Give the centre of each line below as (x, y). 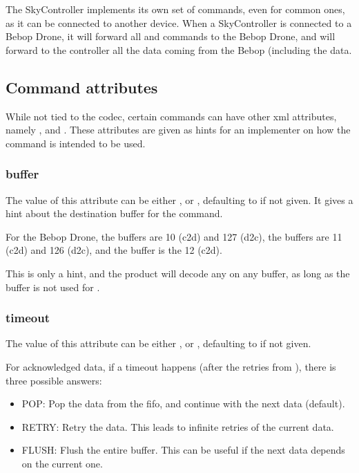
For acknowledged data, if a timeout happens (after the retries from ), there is (171, 366)
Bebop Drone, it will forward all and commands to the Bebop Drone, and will (171, 36)
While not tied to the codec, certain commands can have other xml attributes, (171, 116)
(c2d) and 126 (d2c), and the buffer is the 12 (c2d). (114, 250)
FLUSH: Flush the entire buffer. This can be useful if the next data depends (183, 450)
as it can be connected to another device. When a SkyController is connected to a (179, 22)
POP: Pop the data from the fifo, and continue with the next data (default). (183, 404)
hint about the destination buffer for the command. (114, 213)
